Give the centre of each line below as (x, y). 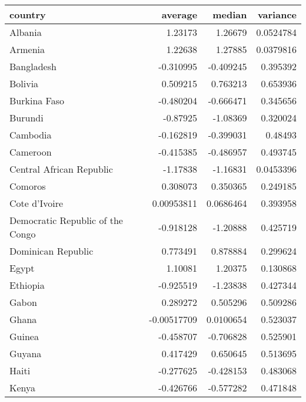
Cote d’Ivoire (36, 203)
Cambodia (31, 135)
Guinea (24, 336)
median (230, 14)
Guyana (26, 353)
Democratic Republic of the (66, 220)
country (28, 14)
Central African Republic (61, 169)
